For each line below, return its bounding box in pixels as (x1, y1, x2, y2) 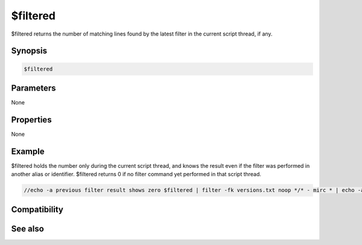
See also (11, 223, 45, 234)
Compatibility (11, 204, 63, 214)
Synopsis (11, 46, 48, 56)
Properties (11, 115, 52, 125)
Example (11, 146, 45, 156)
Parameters (11, 83, 56, 93)
